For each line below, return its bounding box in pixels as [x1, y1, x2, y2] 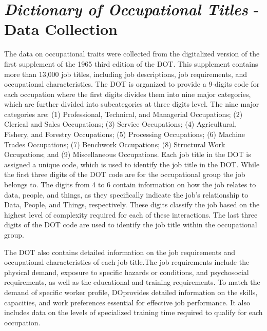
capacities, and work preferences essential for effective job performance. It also [4, 297, 250, 307]
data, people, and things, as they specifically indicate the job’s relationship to [4, 189, 249, 200]
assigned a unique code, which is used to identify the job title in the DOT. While [4, 159, 260, 169]
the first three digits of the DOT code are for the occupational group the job [4, 169, 245, 180]
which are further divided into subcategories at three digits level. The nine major [4, 99, 259, 109]
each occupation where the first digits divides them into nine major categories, [4, 88, 251, 99]
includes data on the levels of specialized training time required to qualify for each [4, 307, 263, 318]
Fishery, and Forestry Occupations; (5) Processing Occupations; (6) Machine [4, 129, 245, 140]
